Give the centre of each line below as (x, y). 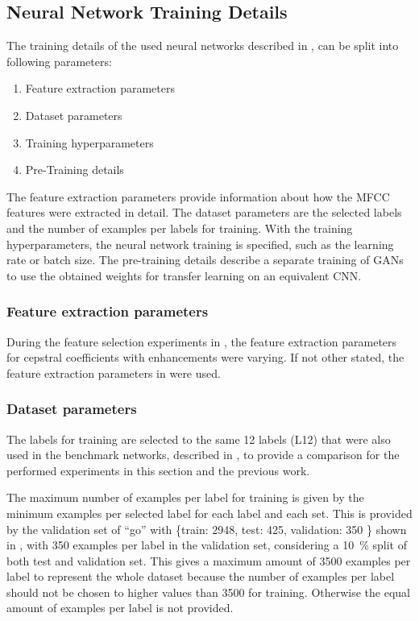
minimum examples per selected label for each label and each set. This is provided (209, 513)
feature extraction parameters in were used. (114, 373)
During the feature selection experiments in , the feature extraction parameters (202, 341)
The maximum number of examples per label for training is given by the (185, 497)
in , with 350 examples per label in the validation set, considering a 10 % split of (207, 545)
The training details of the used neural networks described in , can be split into (203, 46)
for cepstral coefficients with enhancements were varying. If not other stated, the (205, 357)
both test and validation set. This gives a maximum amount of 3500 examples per (209, 560)
